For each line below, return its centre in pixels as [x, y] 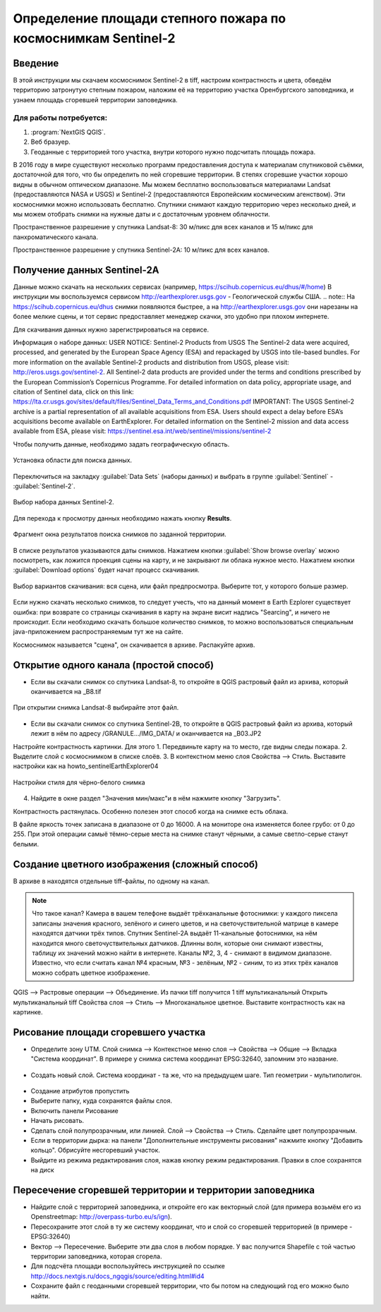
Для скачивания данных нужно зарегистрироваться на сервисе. [111, 329]
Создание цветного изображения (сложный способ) [136, 864]
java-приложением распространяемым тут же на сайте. [98, 632]
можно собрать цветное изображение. [91, 973]
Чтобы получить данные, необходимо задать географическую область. [121, 444]
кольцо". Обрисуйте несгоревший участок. [95, 1150]
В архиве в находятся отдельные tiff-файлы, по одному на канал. [111, 881]
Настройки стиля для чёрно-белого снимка [79, 782]
